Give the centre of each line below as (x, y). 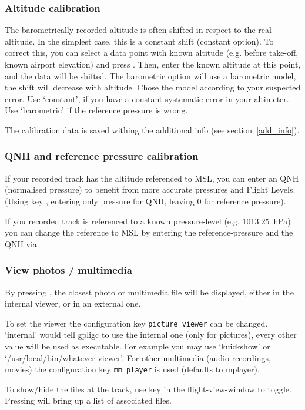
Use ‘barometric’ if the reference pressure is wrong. (96, 110)
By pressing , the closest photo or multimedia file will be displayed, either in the (149, 292)
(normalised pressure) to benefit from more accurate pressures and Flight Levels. (150, 189)
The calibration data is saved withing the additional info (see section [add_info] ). (152, 130)
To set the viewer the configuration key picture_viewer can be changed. (136, 323)
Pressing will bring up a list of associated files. (88, 400)
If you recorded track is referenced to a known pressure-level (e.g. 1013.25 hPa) (148, 221)
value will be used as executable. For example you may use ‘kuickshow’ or (138, 346)
